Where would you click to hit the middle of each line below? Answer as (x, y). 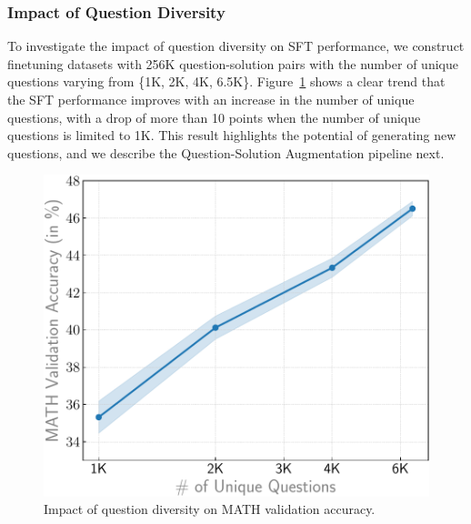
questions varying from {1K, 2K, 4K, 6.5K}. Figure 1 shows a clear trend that (226, 81)
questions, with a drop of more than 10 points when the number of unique (214, 117)
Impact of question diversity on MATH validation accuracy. (210, 509)
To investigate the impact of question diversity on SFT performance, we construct (236, 46)
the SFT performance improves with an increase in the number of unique (211, 99)
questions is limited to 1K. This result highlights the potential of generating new (232, 135)
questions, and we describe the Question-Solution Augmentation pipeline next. (226, 152)
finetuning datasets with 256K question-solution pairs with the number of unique (233, 63)
